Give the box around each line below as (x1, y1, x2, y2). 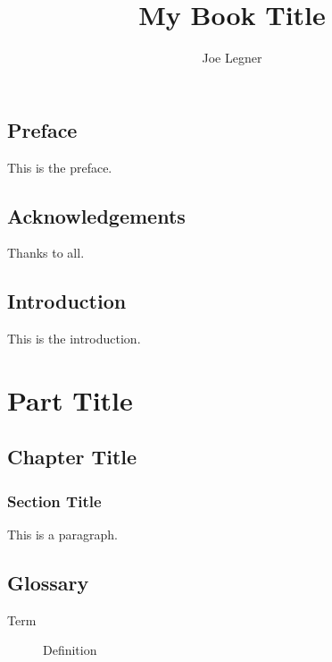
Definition (43, 641, 97, 659)
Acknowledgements (7, 201, 186, 229)
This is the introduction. (7, 329, 141, 348)
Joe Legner (202, 48, 262, 67)
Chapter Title (7, 443, 137, 471)
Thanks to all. (7, 243, 85, 262)
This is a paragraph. (7, 525, 118, 544)
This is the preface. (7, 157, 112, 176)
